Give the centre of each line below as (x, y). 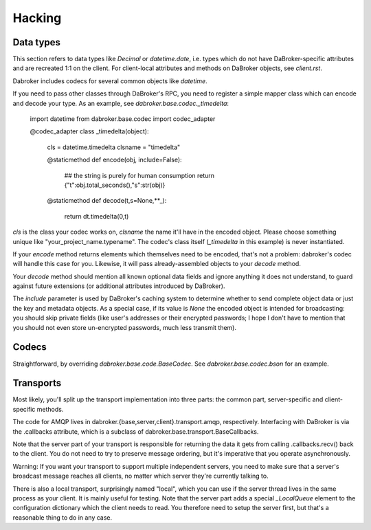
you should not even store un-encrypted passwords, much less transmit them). (125, 327)
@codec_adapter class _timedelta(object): (89, 131)
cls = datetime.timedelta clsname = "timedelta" (114, 147)
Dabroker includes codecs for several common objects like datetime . (110, 81)
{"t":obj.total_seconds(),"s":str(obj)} (115, 185)
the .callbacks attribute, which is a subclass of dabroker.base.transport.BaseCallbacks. (136, 431)
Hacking (37, 18)
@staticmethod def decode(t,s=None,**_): (107, 201)
